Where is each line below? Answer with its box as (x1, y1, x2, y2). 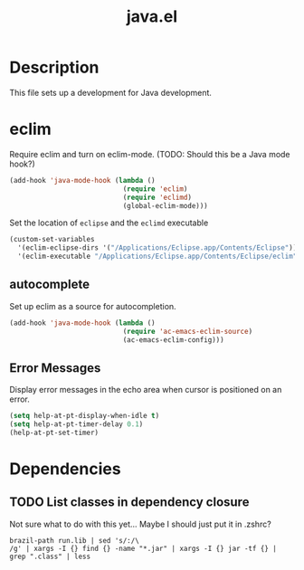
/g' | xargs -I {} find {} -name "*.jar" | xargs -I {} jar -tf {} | (9, 544, 278, 553)
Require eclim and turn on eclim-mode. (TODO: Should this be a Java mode (9, 148, 291, 159)
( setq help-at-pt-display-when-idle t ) (9, 412, 160, 421)
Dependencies (9, 459, 121, 480)
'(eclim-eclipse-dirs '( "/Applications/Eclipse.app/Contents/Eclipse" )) (17, 243, 298, 252)
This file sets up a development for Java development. (9, 87, 213, 98)
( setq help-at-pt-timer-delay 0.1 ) (9, 420, 144, 429)
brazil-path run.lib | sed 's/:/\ (9, 536, 140, 545)
